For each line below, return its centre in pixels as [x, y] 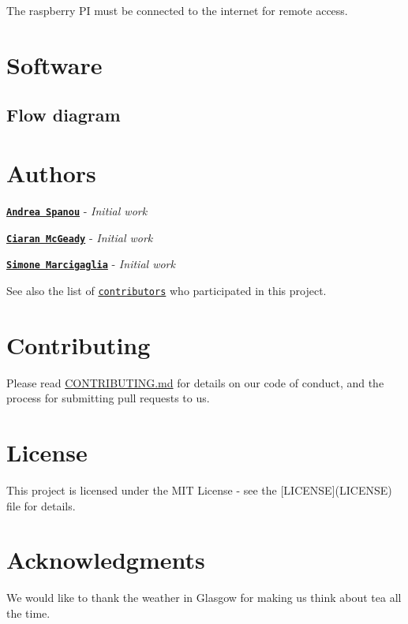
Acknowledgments [106, 560]
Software [54, 64]
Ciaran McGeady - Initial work [80, 237]
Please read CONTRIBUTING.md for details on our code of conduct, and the [195, 382]
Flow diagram [64, 115]
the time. [28, 613]
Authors [51, 172]
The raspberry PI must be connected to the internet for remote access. [177, 10]
